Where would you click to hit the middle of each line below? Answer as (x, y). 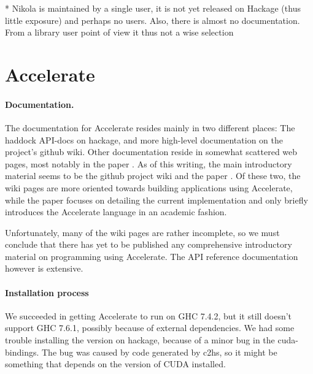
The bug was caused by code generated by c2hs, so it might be (159, 352)
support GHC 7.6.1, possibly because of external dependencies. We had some (150, 328)
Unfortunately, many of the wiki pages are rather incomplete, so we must (142, 232)
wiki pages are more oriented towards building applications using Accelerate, (149, 187)
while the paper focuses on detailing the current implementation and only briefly (156, 200)
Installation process (47, 292)
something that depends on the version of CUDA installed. (115, 364)
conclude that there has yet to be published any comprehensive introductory (149, 244)
